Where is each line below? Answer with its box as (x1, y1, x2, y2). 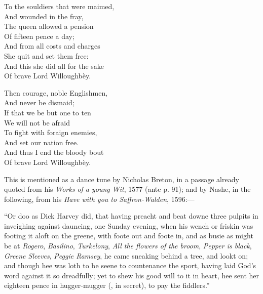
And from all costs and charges (4, 40, 100, 51)
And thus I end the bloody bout (4, 147, 104, 157)
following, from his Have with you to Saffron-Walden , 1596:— (4, 193, 195, 204)
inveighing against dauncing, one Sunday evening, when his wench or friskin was (4, 220, 253, 231)
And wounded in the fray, (4, 11, 84, 21)
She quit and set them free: (4, 50, 89, 61)
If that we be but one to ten (4, 107, 91, 117)
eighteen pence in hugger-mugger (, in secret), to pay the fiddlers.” (4, 280, 210, 290)
